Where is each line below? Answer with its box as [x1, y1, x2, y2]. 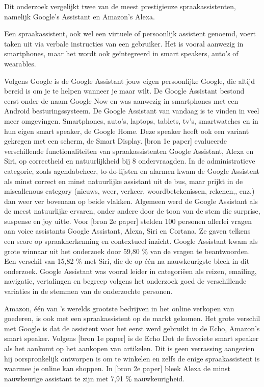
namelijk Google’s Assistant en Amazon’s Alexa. [4, 11, 155, 21]
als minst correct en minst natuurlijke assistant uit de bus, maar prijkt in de [4, 175, 243, 186]
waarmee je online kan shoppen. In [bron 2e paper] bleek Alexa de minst [4, 363, 230, 374]
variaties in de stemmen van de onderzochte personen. [4, 286, 173, 297]
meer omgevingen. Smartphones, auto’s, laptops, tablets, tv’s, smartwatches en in [4, 115, 258, 126]
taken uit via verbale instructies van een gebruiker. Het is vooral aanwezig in [4, 38, 244, 49]
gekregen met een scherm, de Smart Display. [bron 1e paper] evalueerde [4, 135, 227, 146]
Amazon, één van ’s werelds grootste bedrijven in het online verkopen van [4, 303, 234, 313]
